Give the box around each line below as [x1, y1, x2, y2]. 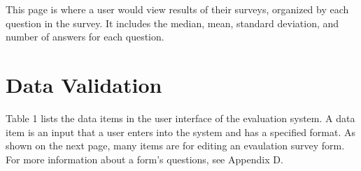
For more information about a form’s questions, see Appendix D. [6, 151, 283, 166]
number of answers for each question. [6, 29, 164, 44]
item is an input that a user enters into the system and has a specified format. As [6, 124, 356, 139]
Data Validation [6, 70, 162, 98]
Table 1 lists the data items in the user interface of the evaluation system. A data [6, 110, 355, 125]
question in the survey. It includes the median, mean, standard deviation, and [6, 15, 339, 30]
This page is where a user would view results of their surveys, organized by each [6, 2, 349, 16]
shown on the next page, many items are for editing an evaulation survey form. [6, 138, 345, 153]
